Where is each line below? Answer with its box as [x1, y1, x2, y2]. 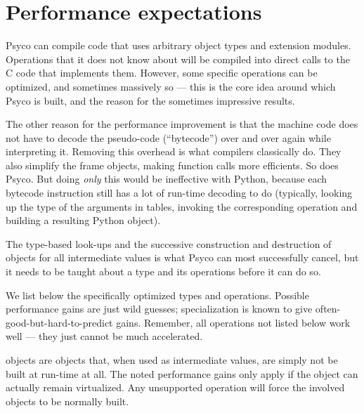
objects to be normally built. [6, 393, 129, 408]
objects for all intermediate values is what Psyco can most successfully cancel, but [6, 250, 359, 265]
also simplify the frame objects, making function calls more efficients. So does [6, 157, 339, 172]
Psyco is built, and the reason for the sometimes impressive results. [6, 93, 295, 107]
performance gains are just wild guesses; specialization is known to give [6, 301, 313, 316]
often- [315, 301, 341, 316]
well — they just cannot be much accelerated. [6, 329, 203, 343]
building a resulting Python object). [6, 213, 161, 228]
